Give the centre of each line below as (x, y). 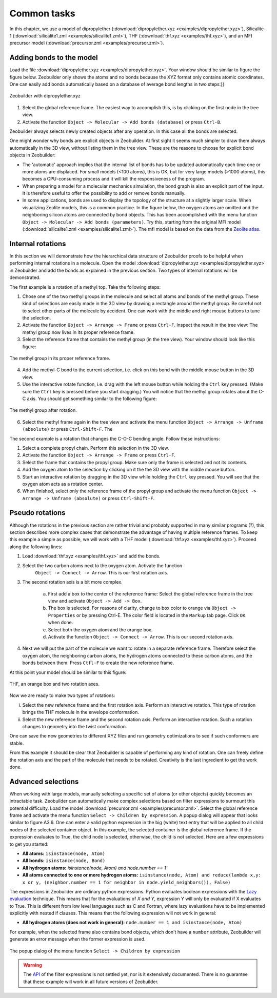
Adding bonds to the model (54, 58)
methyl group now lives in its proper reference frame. (79, 332)
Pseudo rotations (38, 513)
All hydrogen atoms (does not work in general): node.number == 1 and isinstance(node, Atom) (132, 923)
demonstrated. (25, 277)
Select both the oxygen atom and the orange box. (100, 630)
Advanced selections (44, 781)
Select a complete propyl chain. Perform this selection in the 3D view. (96, 448)
